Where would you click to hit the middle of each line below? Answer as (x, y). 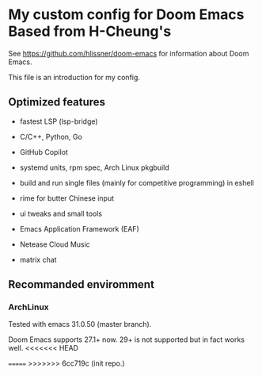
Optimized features (57, 102)
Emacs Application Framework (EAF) (80, 228)
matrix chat (38, 259)
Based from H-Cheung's (90, 31)
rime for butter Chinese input (67, 198)
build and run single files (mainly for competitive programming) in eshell (137, 182)
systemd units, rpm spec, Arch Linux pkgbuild (95, 167)
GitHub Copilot (44, 152)
